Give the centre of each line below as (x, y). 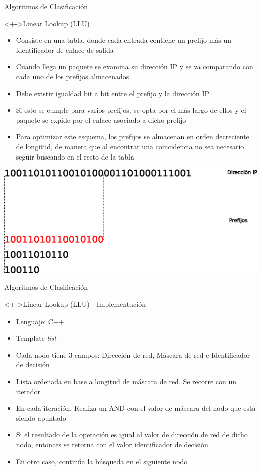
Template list (36, 338)
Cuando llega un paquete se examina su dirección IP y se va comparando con (135, 66)
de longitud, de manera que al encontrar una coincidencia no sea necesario (130, 146)
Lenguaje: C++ (40, 321)
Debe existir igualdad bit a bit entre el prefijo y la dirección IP (113, 93)
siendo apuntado (41, 418)
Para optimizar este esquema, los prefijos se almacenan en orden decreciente (133, 137)
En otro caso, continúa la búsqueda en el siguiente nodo (102, 461)
